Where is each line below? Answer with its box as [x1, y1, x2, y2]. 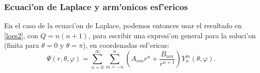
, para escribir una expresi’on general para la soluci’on [88, 30, 256, 40]
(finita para [4, 40, 39, 50]
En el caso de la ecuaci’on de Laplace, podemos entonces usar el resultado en [4, 20, 242, 31]
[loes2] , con [4, 30, 38, 40]
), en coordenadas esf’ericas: [83, 40, 170, 50]
